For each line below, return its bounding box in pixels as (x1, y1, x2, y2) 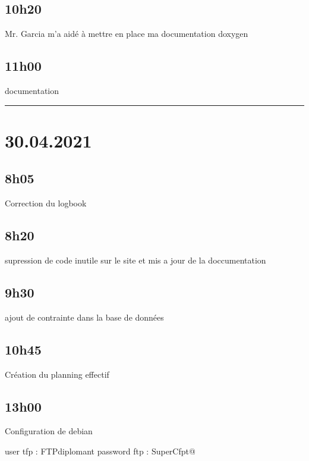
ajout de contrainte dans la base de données (5, 311, 164, 323)
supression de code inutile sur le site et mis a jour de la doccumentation (5, 253, 266, 266)
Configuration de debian (5, 425, 93, 437)
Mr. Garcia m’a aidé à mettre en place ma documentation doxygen (5, 27, 248, 40)
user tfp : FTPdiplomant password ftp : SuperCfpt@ (5, 444, 196, 457)
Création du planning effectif (5, 368, 109, 380)
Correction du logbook (5, 197, 87, 209)
